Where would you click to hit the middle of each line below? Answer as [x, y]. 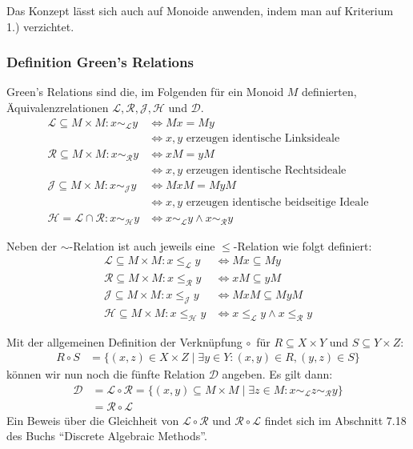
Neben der [32, 245]
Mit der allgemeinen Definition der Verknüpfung [124, 341]
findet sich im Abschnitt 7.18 [335, 420]
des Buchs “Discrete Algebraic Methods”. [107, 436]
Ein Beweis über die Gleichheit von [93, 420]
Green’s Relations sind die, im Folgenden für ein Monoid [145, 92]
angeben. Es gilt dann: [277, 374]
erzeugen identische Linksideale [263, 139]
